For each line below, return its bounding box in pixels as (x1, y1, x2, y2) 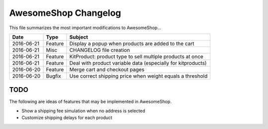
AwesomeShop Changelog (9, 7, 122, 18)
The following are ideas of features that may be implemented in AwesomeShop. (9, 99, 172, 105)
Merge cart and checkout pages (69, 66, 145, 73)
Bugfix (46, 72, 62, 79)
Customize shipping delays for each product (21, 115, 113, 121)
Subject (69, 34, 88, 41)
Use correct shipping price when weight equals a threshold (69, 72, 208, 79)
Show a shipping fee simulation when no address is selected (21, 108, 145, 114)
